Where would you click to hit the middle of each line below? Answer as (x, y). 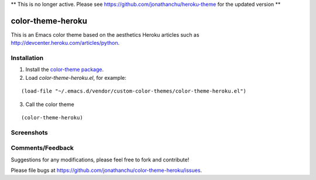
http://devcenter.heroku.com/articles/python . (65, 43)
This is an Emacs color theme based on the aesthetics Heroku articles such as (105, 34)
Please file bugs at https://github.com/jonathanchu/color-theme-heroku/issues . (106, 170)
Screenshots (29, 132)
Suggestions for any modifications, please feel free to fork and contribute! (100, 160)
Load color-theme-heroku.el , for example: (76, 77)
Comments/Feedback (42, 148)
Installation (27, 58)
